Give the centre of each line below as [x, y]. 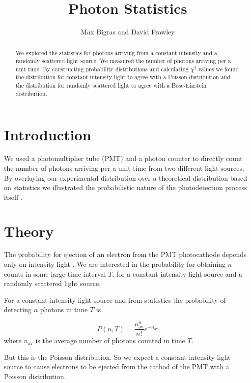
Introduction [48, 135]
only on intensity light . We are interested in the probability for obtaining [115, 264]
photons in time [64, 309]
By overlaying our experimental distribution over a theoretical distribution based [126, 177]
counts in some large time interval [55, 273]
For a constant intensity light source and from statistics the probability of [115, 300]
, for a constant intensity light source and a [177, 273]
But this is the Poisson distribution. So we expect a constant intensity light [117, 357]
